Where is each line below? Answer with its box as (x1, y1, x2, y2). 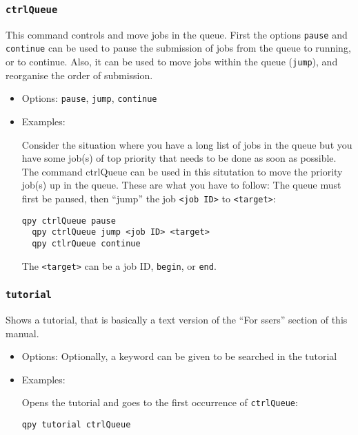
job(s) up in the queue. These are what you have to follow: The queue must (21, 178, 341, 192)
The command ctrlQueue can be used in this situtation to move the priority (21, 164, 343, 178)
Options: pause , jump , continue (21, 91, 157, 105)
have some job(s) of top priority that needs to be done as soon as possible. (21, 151, 337, 165)
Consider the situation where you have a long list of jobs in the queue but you (21, 137, 352, 151)
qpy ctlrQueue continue (32, 238, 141, 248)
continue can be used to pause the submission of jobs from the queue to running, (6, 41, 351, 55)
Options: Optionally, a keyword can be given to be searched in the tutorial (21, 349, 337, 363)
